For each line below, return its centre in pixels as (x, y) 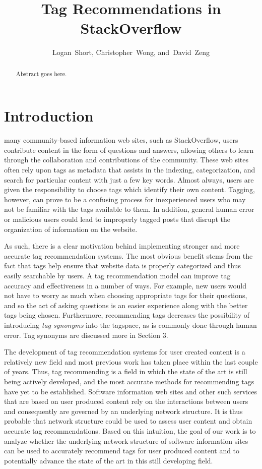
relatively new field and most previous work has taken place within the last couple (131, 361)
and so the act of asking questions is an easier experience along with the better (126, 305)
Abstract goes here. (41, 73)
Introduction (49, 116)
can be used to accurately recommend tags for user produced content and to (122, 451)
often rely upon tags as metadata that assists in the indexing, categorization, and (130, 170)
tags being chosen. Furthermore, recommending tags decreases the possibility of (127, 315)
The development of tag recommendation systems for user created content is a (125, 352)
